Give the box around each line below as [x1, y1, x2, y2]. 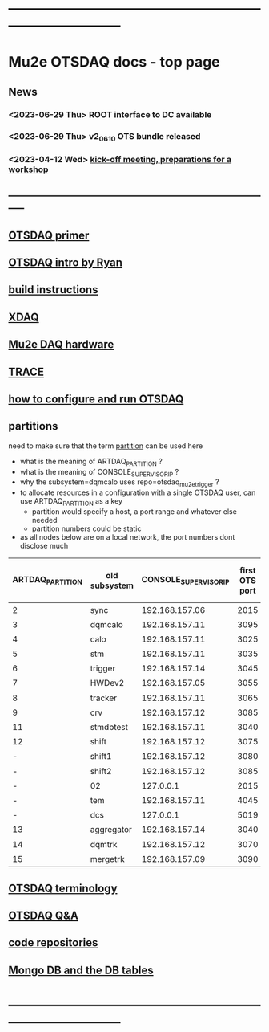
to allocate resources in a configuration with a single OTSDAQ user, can [19, 487, 256, 497]
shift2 [90, 765, 112, 777]
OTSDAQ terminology [8, 881, 118, 895]
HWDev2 [90, 678, 125, 689]
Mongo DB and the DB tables [8, 963, 154, 977]
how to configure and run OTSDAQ [8, 392, 184, 406]
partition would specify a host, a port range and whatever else [31, 506, 238, 516]
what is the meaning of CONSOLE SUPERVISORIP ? [19, 467, 179, 479]
